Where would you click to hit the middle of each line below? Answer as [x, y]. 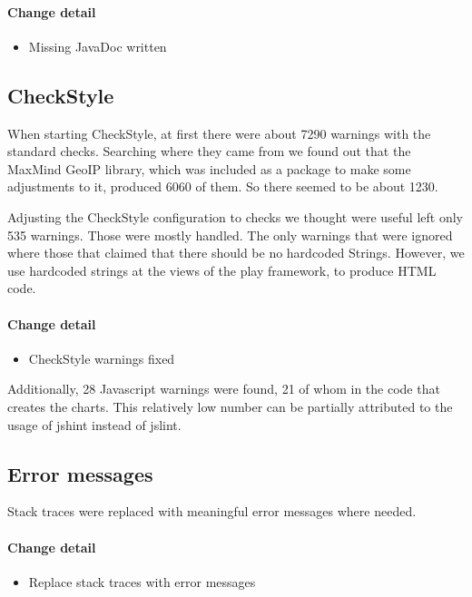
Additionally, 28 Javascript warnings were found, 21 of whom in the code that [224, 389]
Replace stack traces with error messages [142, 581]
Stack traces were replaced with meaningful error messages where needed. [212, 511]
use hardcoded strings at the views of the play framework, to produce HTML [222, 270]
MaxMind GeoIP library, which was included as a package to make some [209, 168]
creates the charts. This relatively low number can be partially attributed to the [230, 406]
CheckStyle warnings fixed [102, 358]
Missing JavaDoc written [98, 46]
